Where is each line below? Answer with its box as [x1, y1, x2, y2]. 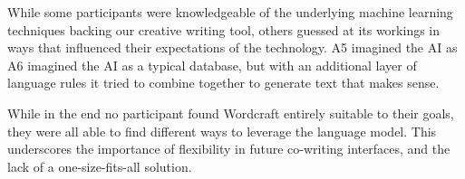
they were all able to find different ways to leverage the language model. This [7, 121, 437, 140]
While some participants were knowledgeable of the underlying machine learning [7, 3, 453, 21]
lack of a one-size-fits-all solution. [7, 156, 192, 175]
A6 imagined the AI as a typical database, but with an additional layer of [7, 55, 417, 74]
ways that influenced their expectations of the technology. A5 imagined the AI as [7, 38, 458, 57]
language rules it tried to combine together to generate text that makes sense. [7, 73, 440, 92]
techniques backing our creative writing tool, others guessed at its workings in [7, 20, 441, 39]
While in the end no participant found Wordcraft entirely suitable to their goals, [7, 103, 454, 122]
